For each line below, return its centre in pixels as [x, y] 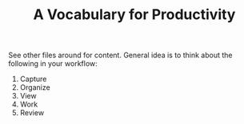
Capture [33, 79]
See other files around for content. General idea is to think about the [120, 55]
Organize [35, 87]
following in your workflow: [53, 64]
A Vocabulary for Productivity [134, 15]
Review [32, 113]
